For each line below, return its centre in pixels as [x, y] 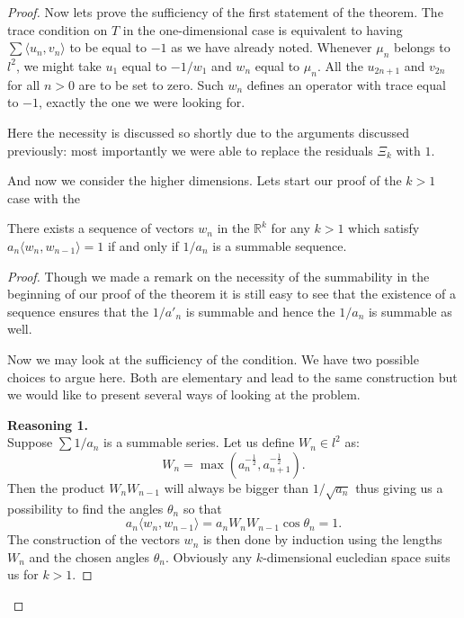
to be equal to [108, 47]
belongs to [422, 47]
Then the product [56, 487]
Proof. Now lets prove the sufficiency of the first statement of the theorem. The [225, 12]
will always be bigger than [236, 487]
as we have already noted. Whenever [272, 47]
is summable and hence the [260, 311]
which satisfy [384, 228]
